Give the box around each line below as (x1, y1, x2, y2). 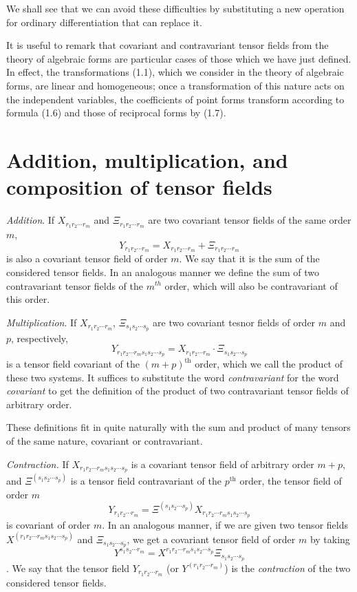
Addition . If (6, 213, 55, 227)
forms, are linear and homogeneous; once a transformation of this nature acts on (6, 78, 345, 92)
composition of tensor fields (6, 173, 272, 201)
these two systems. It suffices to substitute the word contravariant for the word (6, 370, 339, 384)
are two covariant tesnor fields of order (153, 315, 316, 329)
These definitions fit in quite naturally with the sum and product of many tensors (6, 420, 351, 434)
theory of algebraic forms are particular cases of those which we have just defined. (6, 51, 351, 65)
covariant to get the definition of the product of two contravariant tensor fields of (6, 383, 349, 398)
